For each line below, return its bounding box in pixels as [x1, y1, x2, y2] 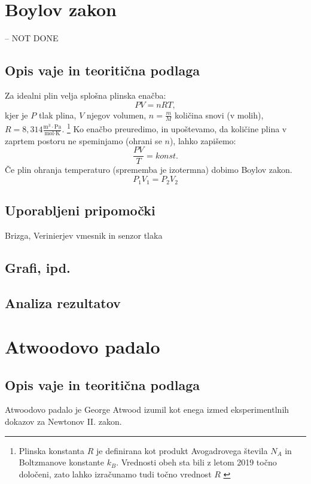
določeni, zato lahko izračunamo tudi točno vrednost [19, 467, 212, 480]
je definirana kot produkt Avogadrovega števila [96, 444, 268, 456]
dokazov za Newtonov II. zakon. [5, 415, 122, 428]
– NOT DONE [5, 32, 59, 44]
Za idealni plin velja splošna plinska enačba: [5, 89, 166, 101]
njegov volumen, [87, 108, 147, 121]
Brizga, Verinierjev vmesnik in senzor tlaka [5, 229, 163, 241]
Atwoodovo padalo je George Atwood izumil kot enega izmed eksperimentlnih [5, 403, 289, 416]
